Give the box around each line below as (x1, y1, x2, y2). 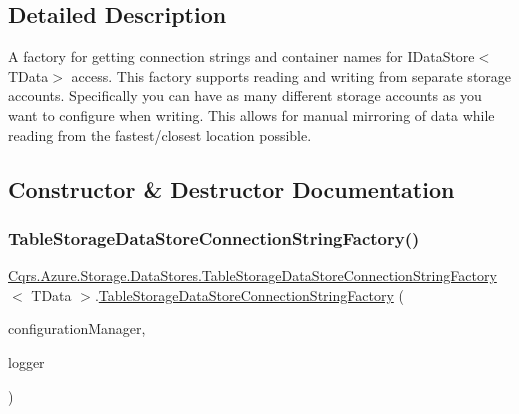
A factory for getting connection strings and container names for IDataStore (8, 46, 475, 67)
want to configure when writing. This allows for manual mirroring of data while (8, 104, 495, 125)
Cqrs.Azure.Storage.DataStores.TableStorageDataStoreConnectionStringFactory (8, 265, 497, 286)
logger (8, 351, 45, 372)
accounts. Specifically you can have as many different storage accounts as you (8, 85, 482, 106)
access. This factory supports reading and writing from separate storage (71, 65, 512, 86)
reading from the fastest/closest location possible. (8, 124, 312, 145)
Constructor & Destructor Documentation (8, 173, 455, 204)
